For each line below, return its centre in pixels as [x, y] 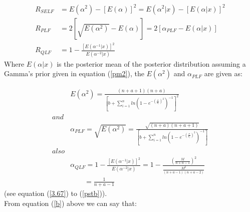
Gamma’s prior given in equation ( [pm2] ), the [74, 73]
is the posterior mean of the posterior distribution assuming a [151, 63]
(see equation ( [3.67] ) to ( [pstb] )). [56, 193]
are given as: [223, 73]
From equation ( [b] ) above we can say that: [70, 203]
